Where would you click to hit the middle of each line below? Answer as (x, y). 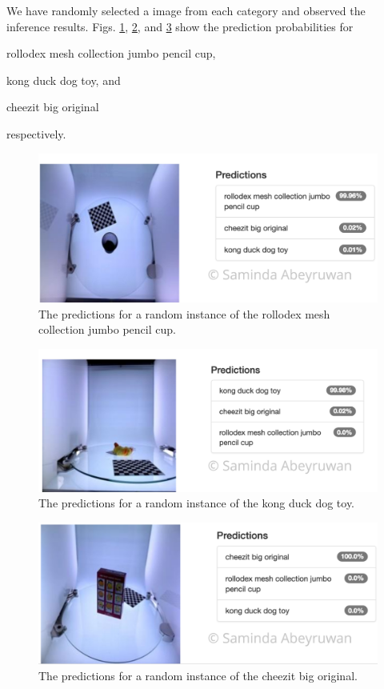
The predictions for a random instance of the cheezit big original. (198, 675)
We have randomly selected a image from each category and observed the (186, 10)
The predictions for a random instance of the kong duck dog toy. (197, 503)
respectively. (36, 133)
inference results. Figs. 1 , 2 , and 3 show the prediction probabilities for (180, 26)
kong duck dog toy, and (64, 80)
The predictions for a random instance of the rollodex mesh (184, 313)
